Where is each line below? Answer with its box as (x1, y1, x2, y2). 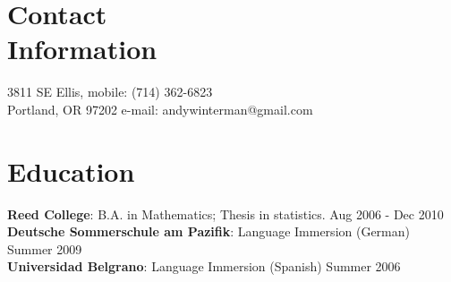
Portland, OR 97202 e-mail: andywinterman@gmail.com (7, 99, 313, 118)
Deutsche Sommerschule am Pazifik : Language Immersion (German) (7, 222, 410, 241)
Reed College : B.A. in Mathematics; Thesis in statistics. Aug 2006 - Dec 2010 (7, 204, 444, 223)
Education (7, 152, 135, 189)
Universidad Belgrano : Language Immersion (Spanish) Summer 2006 (7, 257, 401, 276)
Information (7, 30, 157, 67)
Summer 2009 (7, 239, 82, 258)
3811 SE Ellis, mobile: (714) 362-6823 (7, 82, 213, 101)
